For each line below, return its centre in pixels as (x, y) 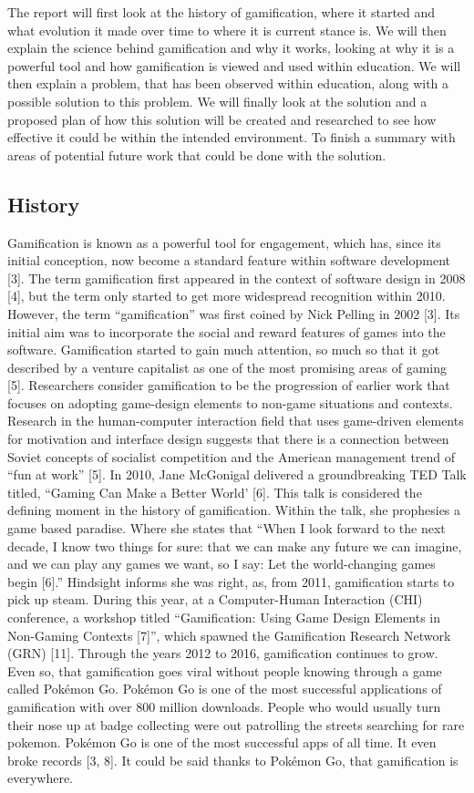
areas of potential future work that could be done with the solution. (197, 154)
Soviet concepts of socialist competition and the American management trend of (232, 456)
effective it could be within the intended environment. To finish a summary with (232, 137)
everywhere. (41, 778)
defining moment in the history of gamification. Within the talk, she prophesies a (234, 510)
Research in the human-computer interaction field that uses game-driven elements (236, 421)
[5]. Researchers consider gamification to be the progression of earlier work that (229, 385)
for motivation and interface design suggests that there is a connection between (228, 439)
